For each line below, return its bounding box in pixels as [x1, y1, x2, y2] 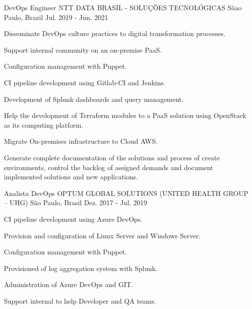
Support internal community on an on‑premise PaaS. [4, 44, 162, 55]
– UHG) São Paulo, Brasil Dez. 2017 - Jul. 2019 [4, 197, 147, 208]
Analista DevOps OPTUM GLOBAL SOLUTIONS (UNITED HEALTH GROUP [4, 188, 249, 198]
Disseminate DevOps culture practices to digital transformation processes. [4, 28, 226, 39]
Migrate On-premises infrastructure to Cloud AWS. [4, 136, 158, 146]
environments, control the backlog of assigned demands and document [4, 162, 213, 172]
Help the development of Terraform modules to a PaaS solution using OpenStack [4, 110, 247, 120]
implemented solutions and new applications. [4, 172, 138, 182]
